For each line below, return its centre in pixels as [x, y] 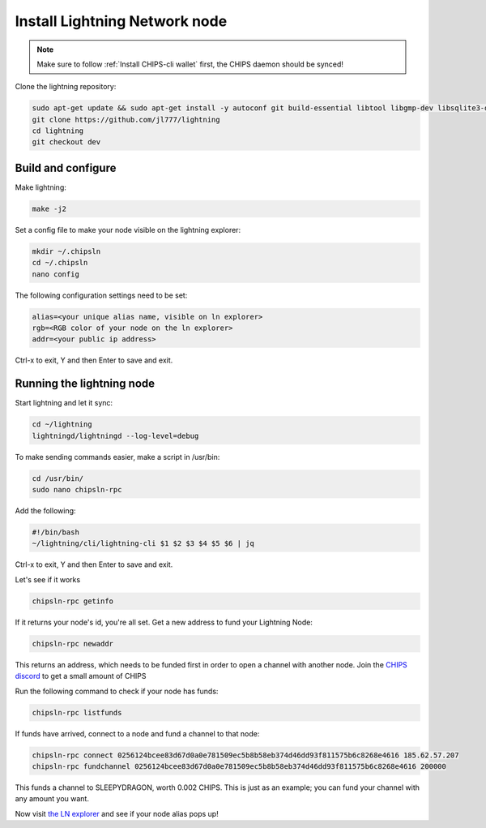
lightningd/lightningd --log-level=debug [115, 435]
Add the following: [45, 511]
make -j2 [49, 208]
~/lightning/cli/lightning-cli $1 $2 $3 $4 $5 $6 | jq [143, 544]
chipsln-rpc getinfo [72, 601]
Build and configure [66, 167]
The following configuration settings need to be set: [101, 295]
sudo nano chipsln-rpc [77, 490]
